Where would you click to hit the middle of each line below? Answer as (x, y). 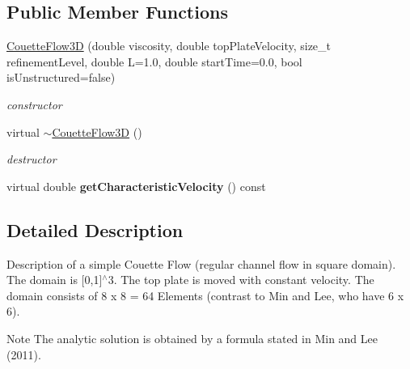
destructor (32, 159)
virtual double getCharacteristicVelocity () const (136, 186)
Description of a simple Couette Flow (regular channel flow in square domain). (201, 263)
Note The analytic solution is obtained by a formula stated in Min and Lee (192, 338)
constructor (34, 104)
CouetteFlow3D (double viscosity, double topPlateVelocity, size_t (169, 46)
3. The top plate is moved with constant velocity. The (241, 280)
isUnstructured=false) (61, 77)
